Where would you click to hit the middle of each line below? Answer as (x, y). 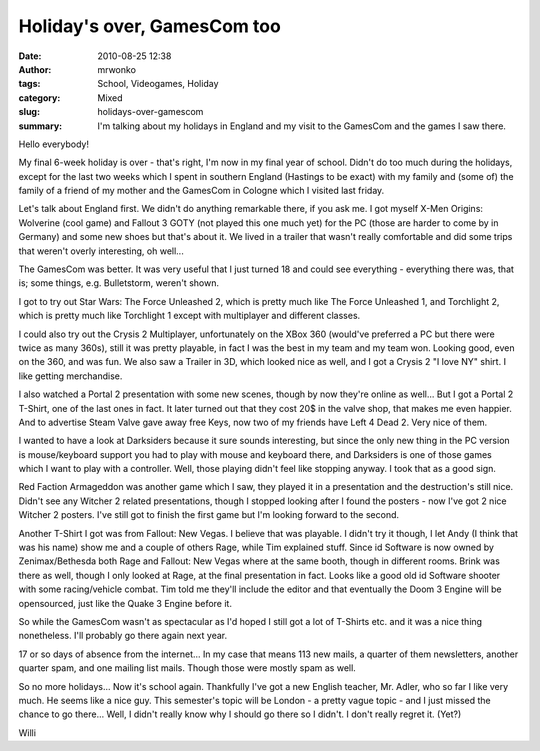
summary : (40, 126)
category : (39, 97)
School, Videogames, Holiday (158, 84)
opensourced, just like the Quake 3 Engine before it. (125, 603)
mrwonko (117, 69)
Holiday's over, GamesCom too (150, 26)
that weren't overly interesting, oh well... (101, 251)
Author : (35, 69)
